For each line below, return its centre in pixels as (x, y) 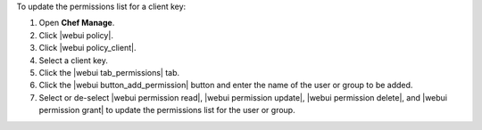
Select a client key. (74, 60)
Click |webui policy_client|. (87, 48)
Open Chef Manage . (77, 23)
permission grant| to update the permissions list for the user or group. (167, 110)
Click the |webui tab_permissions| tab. (109, 72)
